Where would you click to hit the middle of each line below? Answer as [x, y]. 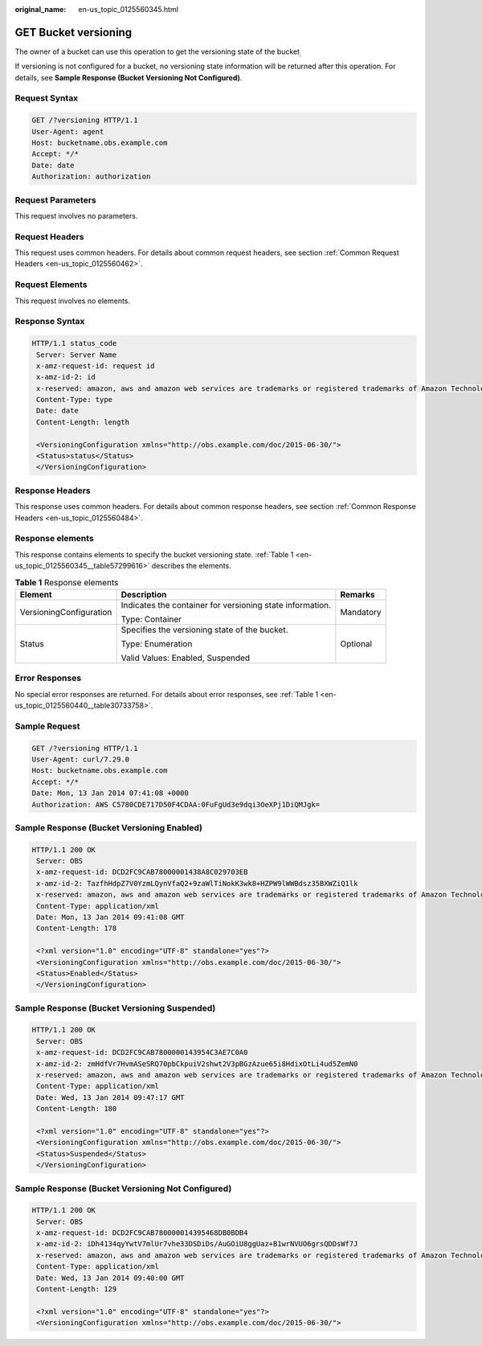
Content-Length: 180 [77, 1109]
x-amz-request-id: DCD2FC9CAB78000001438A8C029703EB [142, 872]
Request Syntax [47, 98]
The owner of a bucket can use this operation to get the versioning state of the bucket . [158, 52]
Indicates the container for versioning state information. [226, 605]
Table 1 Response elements [67, 582]
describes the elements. [192, 566]
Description [144, 594]
